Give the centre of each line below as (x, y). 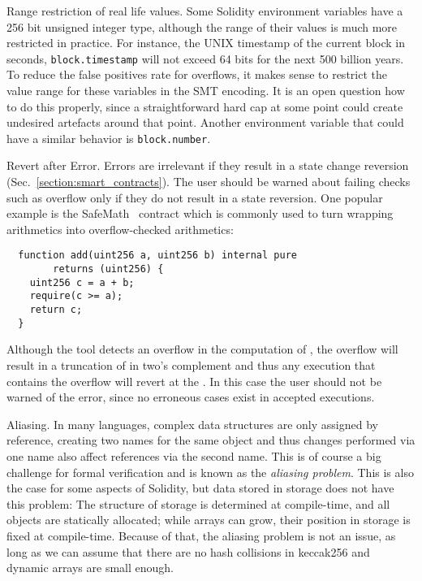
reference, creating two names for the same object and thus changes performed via (211, 440)
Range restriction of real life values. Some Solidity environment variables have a (205, 11)
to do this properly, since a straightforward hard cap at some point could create (205, 106)
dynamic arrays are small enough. (90, 568)
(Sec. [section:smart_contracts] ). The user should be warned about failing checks (209, 182)
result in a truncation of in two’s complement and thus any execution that (191, 364)
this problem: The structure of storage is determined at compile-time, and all (198, 503)
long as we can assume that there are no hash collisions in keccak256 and (188, 551)
